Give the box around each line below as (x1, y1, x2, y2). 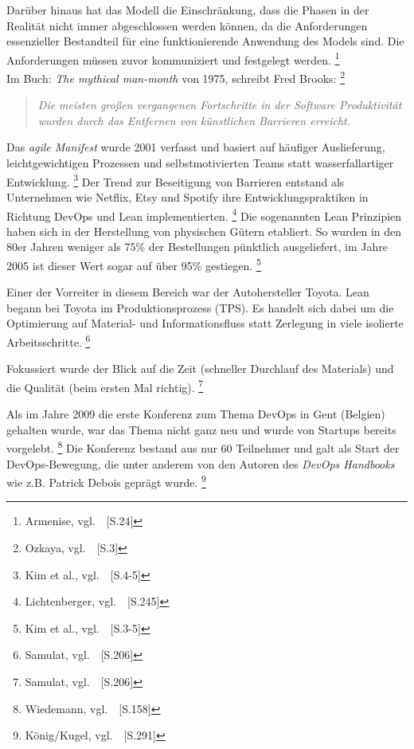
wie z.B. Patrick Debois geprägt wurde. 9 (6, 472, 206, 490)
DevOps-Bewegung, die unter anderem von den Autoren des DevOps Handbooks (6, 455, 395, 472)
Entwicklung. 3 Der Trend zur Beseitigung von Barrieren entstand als (6, 171, 345, 190)
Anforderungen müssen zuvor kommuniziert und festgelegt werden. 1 (6, 49, 340, 68)
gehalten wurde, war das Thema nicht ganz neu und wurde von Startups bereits (6, 421, 396, 437)
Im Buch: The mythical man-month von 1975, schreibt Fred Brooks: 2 (6, 68, 345, 86)
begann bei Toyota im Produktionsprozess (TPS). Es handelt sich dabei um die (6, 299, 394, 316)
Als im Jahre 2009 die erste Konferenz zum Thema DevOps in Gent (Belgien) (6, 406, 385, 422)
